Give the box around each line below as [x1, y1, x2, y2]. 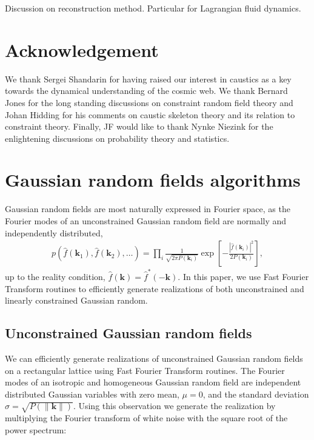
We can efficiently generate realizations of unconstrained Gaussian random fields [5, 352, 303, 364]
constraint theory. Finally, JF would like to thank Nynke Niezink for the [5, 120, 273, 133]
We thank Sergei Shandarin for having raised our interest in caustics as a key [5, 72, 292, 85]
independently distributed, [5, 226, 103, 239]
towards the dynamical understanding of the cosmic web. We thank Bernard [5, 84, 288, 97]
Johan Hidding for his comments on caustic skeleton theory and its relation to [5, 108, 295, 121]
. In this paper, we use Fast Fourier [178, 270, 309, 282]
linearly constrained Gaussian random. [5, 294, 148, 307]
